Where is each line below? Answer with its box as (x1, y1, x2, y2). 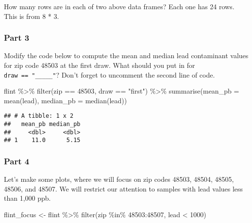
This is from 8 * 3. (4, 11, 59, 21)
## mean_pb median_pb (4, 121, 81, 128)
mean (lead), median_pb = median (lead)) (4, 95, 127, 105)
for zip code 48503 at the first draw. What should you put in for (4, 60, 195, 70)
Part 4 (4, 155, 30, 167)
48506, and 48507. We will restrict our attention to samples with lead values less (4, 183, 243, 193)
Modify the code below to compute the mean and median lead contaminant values (4, 50, 249, 61)
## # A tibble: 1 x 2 (4, 112, 74, 120)
